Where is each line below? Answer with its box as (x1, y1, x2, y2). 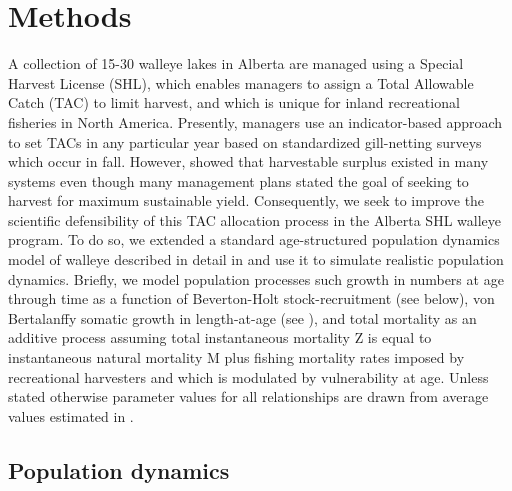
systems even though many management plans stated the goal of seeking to (8, 170, 469, 191)
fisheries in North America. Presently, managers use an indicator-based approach (8, 111, 503, 132)
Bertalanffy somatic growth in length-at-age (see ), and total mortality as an (8, 307, 477, 328)
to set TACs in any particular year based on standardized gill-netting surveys (8, 131, 482, 152)
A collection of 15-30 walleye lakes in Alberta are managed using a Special (8, 53, 464, 74)
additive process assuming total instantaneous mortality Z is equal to (8, 327, 432, 348)
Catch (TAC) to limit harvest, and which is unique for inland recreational (8, 92, 460, 113)
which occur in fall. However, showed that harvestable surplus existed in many (8, 151, 489, 172)
